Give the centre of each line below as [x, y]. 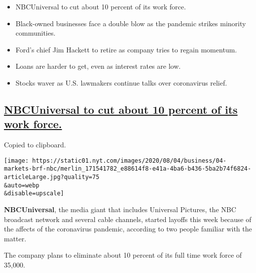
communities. [36, 33]
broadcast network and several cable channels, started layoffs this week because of [128, 219]
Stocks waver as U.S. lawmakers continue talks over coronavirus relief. [121, 82]
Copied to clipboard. [35, 145]
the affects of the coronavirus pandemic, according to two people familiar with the [128, 229]
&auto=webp [22, 185]
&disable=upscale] [34, 194]
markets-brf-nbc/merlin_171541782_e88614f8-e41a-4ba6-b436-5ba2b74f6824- [128, 169]
